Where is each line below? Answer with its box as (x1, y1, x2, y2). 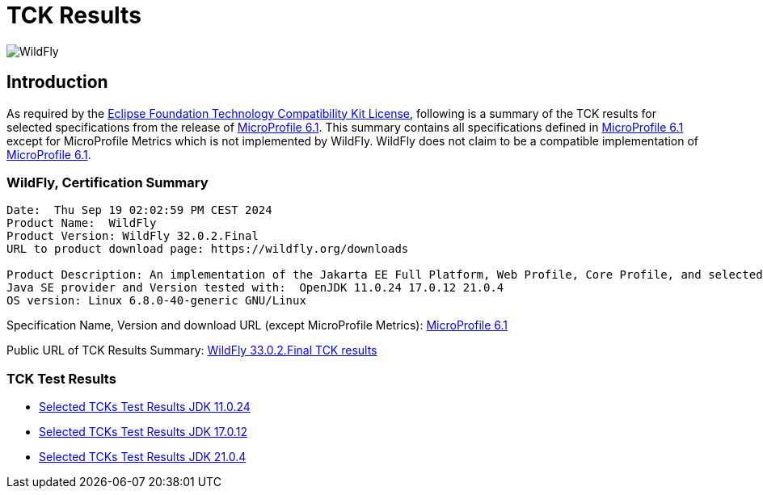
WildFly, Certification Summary (6, 174, 209, 191)
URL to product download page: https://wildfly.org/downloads (6, 242, 409, 256)
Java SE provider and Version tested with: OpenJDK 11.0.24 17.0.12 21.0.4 (6, 281, 504, 295)
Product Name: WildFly (6, 216, 157, 230)
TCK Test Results (6, 370, 116, 387)
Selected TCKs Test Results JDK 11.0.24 (39, 400, 251, 414)
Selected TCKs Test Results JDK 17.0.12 (39, 425, 247, 439)
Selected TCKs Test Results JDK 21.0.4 (39, 450, 247, 464)
